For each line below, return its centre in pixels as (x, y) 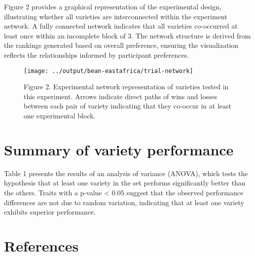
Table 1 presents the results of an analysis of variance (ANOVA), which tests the (126, 173)
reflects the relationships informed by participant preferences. (97, 55)
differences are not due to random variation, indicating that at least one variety (124, 202)
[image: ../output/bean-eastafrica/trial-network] (109, 71)
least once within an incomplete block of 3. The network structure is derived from (127, 35)
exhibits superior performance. (50, 212)
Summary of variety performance (119, 149)
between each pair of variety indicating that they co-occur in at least (127, 106)
